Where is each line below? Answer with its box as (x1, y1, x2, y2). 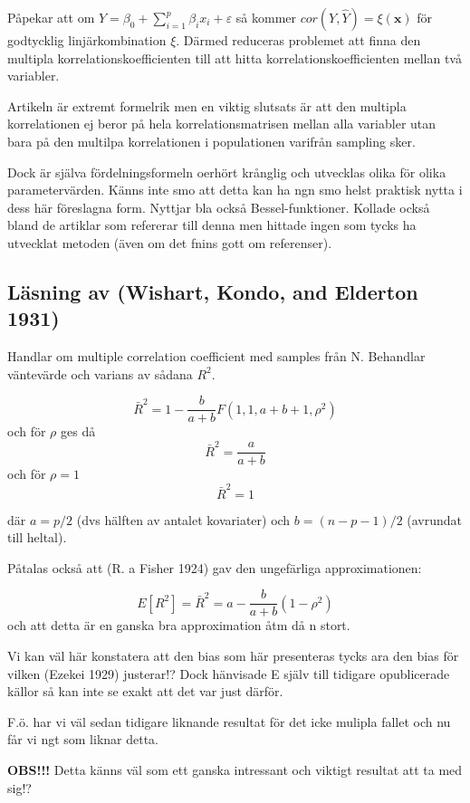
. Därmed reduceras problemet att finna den (176, 31, 421, 49)
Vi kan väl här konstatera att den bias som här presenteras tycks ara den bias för (7, 646, 459, 665)
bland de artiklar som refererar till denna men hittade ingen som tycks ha (7, 215, 417, 234)
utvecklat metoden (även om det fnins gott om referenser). (7, 233, 332, 252)
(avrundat (407, 510, 463, 529)
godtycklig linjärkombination (7, 31, 167, 49)
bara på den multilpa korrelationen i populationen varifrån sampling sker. (7, 131, 416, 150)
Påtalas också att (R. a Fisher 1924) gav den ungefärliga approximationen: (7, 558, 422, 577)
